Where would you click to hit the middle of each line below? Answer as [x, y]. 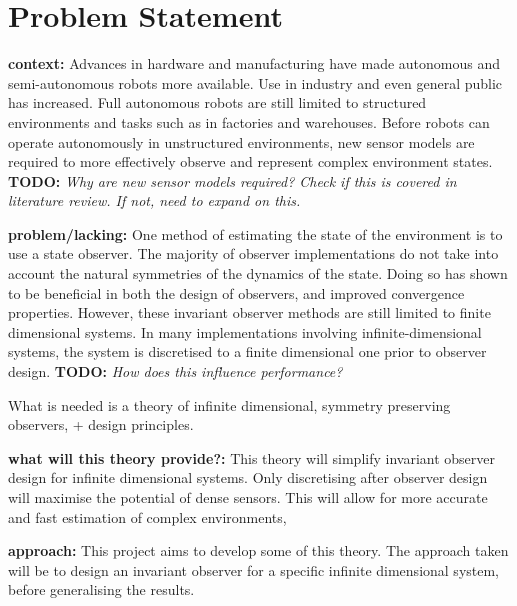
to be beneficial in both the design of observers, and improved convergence [236, 292]
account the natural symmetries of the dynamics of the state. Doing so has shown [258, 273]
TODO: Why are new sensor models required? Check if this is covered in [232, 180]
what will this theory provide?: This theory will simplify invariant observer [251, 457]
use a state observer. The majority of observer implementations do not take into [253, 253]
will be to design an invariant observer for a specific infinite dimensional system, [254, 569]
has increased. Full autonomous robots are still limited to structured [217, 102]
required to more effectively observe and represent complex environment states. [250, 161]
